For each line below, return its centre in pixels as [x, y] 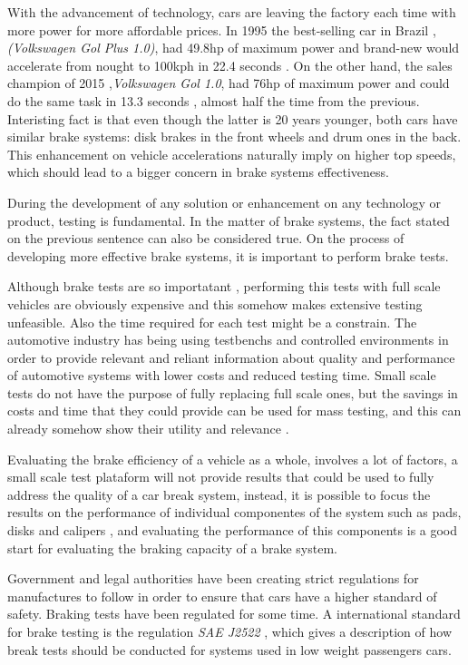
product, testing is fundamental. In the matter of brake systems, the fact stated [229, 220]
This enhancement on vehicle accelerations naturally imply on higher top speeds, [232, 154]
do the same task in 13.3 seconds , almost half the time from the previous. [214, 100]
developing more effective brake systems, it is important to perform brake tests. [228, 255]
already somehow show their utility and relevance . [148, 429]
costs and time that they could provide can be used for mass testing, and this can [234, 411]
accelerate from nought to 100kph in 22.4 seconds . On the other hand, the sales [230, 65]
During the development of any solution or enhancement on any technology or [224, 202]
